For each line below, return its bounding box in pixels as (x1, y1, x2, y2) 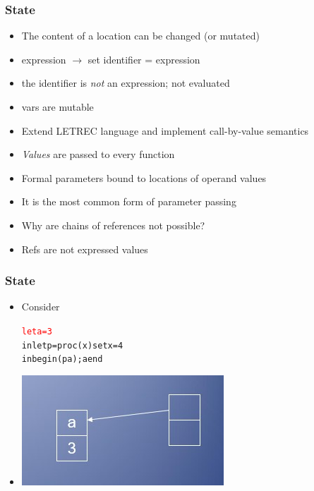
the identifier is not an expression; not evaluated (21, 75, 230, 90)
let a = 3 (21, 326, 52, 337)
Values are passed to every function (21, 147, 175, 162)
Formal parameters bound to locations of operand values (21, 170, 267, 185)
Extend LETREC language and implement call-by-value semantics (21, 123, 309, 138)
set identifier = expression (87, 51, 200, 66)
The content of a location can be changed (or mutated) (21, 28, 260, 43)
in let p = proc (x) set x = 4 (21, 340, 123, 351)
